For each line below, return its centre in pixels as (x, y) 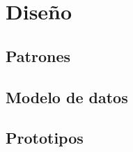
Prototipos (45, 138)
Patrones (38, 55)
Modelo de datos (67, 97)
